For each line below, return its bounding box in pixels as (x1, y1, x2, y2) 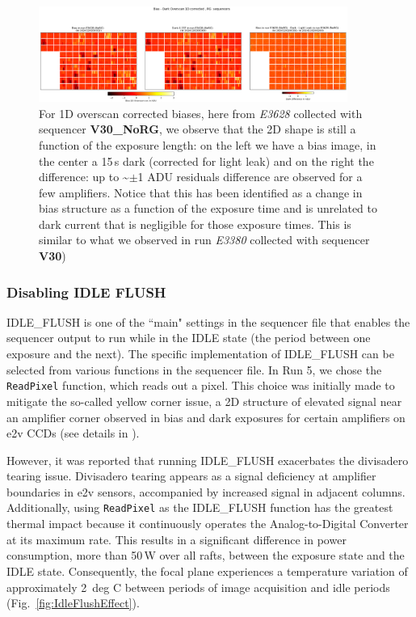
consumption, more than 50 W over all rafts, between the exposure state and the (6, 547, 405, 564)
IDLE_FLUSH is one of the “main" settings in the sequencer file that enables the (6, 313, 410, 330)
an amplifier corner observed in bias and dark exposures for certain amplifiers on (6, 408, 405, 425)
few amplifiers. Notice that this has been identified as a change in (39, 184, 363, 201)
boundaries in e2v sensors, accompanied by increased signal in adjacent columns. (6, 483, 405, 500)
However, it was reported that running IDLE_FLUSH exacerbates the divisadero (6, 451, 409, 468)
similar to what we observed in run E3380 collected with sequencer (39, 231, 370, 248)
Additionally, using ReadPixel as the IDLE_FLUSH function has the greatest (6, 499, 393, 516)
